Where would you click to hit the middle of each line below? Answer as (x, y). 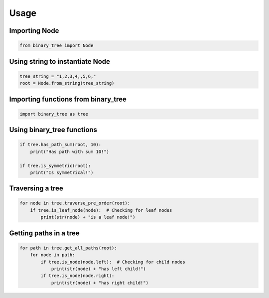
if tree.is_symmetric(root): (55, 165)
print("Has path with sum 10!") (70, 151)
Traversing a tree (36, 189)
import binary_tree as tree (54, 114)
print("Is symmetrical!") (62, 172)
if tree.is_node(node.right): (77, 276)
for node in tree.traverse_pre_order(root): (75, 203)
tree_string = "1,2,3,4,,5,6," (58, 76)
